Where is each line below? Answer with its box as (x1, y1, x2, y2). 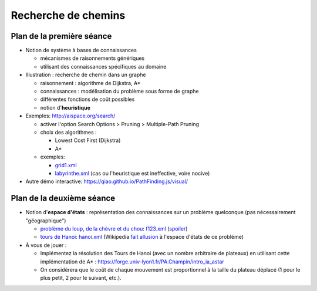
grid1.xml (55, 161, 77, 168)
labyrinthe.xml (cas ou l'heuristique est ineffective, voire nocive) (55, 170, 210, 177)
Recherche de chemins (11, 9, 126, 22)
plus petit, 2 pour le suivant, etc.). (40, 275, 122, 282)
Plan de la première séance (11, 31, 112, 41)
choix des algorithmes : (40, 128, 97, 136)
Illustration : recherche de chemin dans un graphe (25, 71, 146, 79)
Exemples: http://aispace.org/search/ (25, 112, 116, 120)
